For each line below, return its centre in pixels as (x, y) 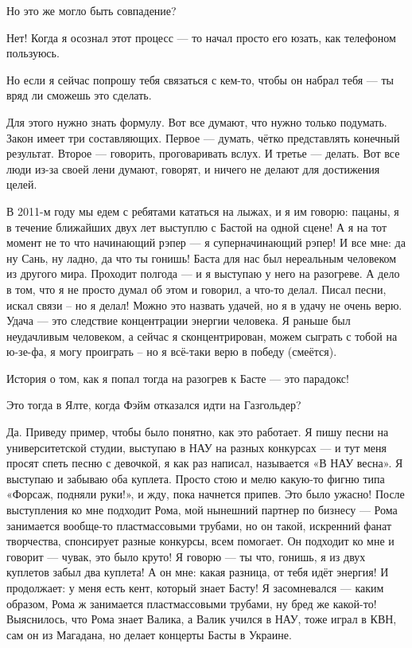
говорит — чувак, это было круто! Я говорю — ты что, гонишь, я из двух (186, 556)
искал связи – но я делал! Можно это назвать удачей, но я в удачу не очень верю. (204, 304)
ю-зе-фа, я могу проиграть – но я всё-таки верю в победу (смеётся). (172, 351)
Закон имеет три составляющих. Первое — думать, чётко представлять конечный (203, 137)
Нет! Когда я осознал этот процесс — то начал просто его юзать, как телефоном (201, 37)
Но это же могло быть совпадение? (91, 10)
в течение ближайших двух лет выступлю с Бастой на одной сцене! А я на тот (197, 226)
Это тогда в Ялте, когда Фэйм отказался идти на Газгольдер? (154, 405)
